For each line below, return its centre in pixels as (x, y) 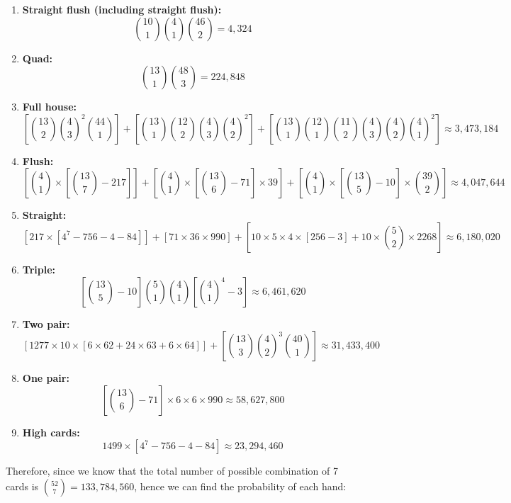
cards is (22, 486)
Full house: (49, 107)
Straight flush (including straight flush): (122, 9)
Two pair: (46, 323)
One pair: (46, 378)
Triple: (39, 269)
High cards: (51, 432)
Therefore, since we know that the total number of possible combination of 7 (172, 471)
